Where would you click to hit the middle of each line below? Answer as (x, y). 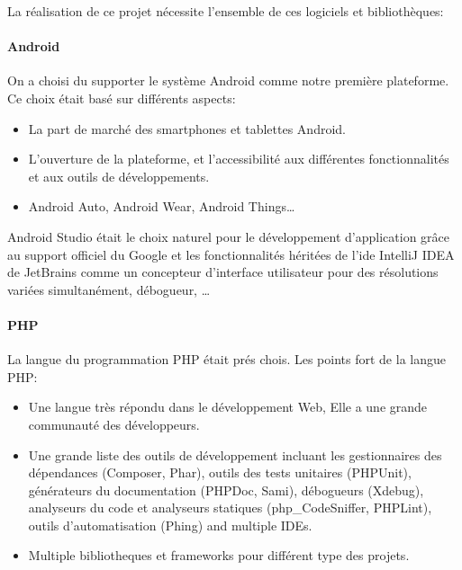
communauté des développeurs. (114, 424)
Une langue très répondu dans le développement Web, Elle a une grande (228, 407)
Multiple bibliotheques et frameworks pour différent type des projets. (219, 555)
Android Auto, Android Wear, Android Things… (162, 206)
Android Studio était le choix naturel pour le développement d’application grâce (228, 236)
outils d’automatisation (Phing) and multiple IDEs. (170, 525)
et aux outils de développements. (119, 176)
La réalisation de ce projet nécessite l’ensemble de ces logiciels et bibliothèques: (226, 11)
